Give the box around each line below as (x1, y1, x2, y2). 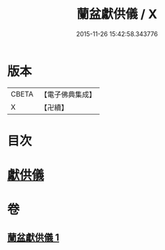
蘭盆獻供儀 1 (7, 231, 60, 243)
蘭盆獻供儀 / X (76, 6, 158, 22)
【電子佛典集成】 (40, 90, 96, 99)
